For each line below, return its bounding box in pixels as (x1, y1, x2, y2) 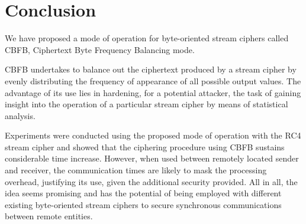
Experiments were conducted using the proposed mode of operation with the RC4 (5, 129, 301, 141)
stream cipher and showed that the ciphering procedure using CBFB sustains (5, 140, 285, 153)
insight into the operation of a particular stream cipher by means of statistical (5, 98, 288, 110)
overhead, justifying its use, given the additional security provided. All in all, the (5, 175, 298, 187)
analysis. (5, 109, 36, 121)
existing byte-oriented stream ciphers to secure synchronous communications (5, 198, 282, 210)
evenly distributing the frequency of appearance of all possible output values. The (5, 74, 301, 87)
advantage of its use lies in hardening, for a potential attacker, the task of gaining (5, 86, 301, 98)
